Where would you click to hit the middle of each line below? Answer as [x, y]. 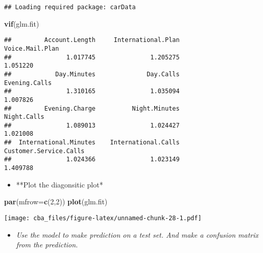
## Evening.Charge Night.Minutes [92, 108]
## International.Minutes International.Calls [92, 143]
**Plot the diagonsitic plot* [59, 184]
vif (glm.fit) [22, 23]
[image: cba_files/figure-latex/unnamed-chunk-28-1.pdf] [103, 218]
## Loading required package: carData [70, 7]
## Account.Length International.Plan [92, 40]
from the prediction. [47, 245]
